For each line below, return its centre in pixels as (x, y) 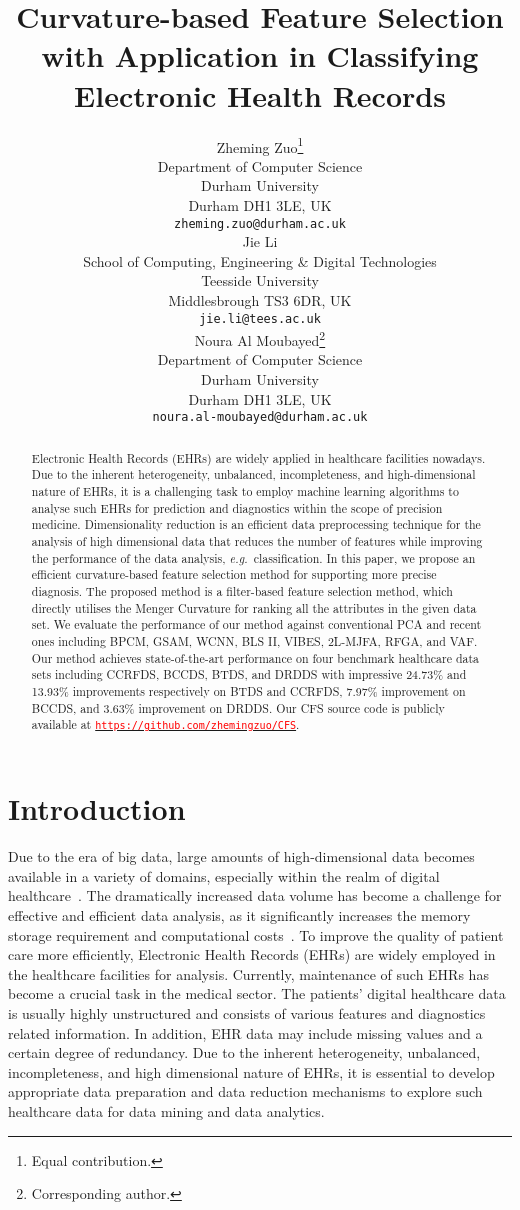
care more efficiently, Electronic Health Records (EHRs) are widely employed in (252, 954)
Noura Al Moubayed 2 (260, 338)
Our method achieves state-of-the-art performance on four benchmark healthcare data (255, 657)
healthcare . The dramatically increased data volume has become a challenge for (255, 895)
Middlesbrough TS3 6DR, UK (260, 299)
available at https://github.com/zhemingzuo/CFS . (165, 724)
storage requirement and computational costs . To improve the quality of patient (256, 934)
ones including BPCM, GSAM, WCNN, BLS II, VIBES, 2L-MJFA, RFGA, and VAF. (254, 640)
